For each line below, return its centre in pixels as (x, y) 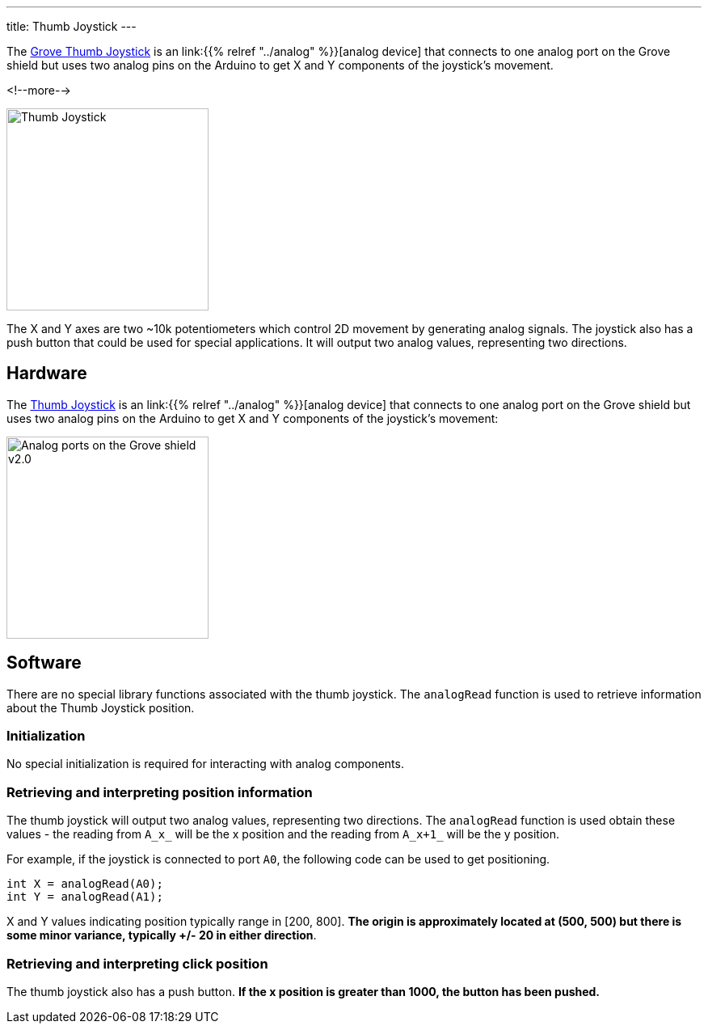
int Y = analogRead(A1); (85, 897)
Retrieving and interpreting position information (160, 792)
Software (44, 663)
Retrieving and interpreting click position (137, 963)
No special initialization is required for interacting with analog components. (205, 764)
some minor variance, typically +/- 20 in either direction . (162, 935)
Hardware (47, 374)
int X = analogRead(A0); (85, 884)
